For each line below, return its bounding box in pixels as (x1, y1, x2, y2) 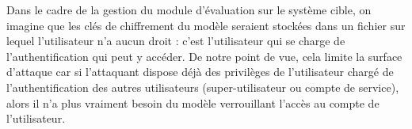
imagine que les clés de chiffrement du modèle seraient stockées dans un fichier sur (6, 17, 406, 33)
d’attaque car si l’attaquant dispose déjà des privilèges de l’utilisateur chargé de (6, 63, 394, 80)
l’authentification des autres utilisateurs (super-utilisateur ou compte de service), (6, 78, 399, 95)
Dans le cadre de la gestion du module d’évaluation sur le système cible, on (6, 2, 372, 17)
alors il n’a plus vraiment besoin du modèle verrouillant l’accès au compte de (6, 94, 380, 111)
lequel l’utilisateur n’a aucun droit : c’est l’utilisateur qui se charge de (6, 32, 345, 49)
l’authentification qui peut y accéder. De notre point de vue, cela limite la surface (6, 47, 402, 64)
